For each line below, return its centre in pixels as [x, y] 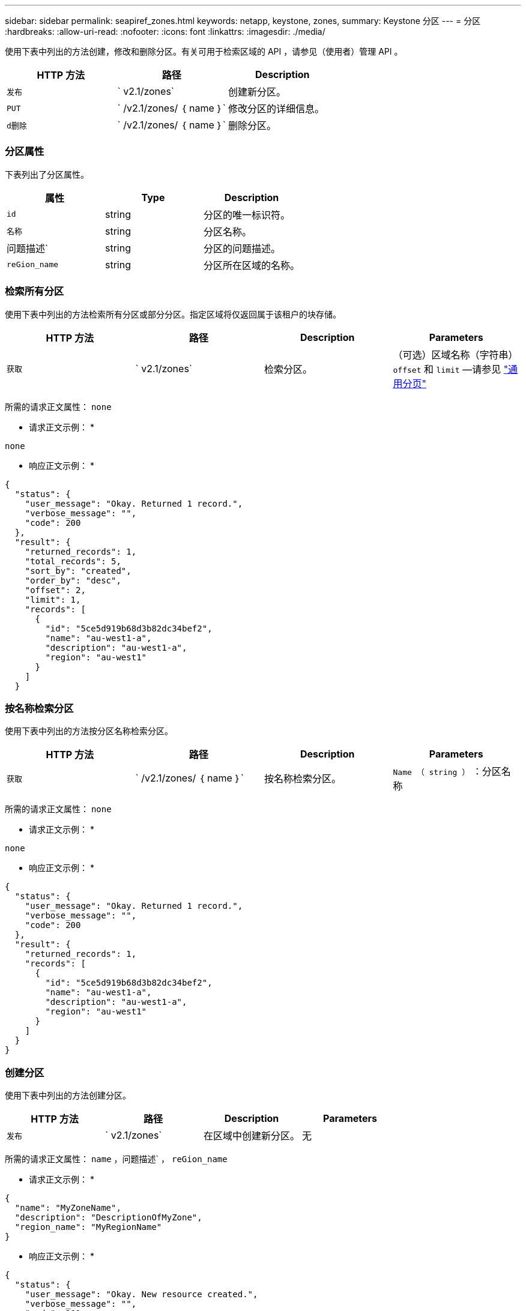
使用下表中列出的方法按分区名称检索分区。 [89, 731]
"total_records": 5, [73, 561]
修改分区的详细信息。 [277, 109]
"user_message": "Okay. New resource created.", [141, 1294]
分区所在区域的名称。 [252, 265]
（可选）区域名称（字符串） [455, 354]
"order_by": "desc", [73, 580]
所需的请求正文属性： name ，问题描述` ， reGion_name [116, 1159]
